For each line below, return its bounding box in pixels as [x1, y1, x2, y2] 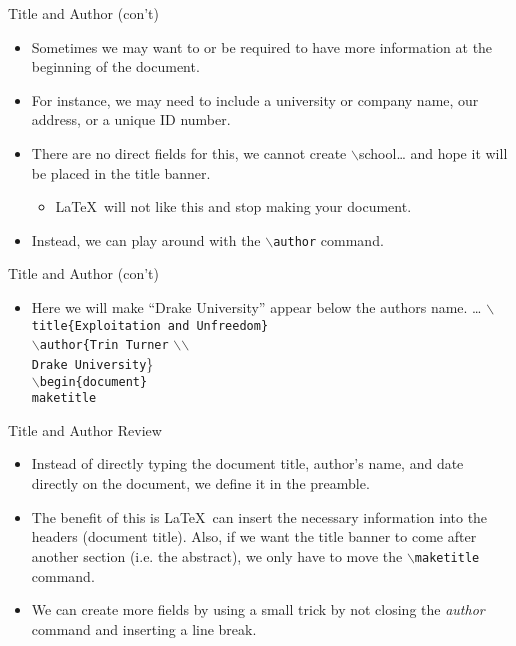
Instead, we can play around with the [31, 229, 261, 250]
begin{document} [39, 374, 148, 389]
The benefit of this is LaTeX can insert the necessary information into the [31, 506, 488, 527]
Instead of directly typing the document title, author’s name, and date [31, 453, 464, 474]
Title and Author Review [8, 419, 162, 440]
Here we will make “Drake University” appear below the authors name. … [31, 297, 482, 317]
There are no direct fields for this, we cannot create [31, 142, 347, 163]
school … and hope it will [358, 142, 508, 163]
